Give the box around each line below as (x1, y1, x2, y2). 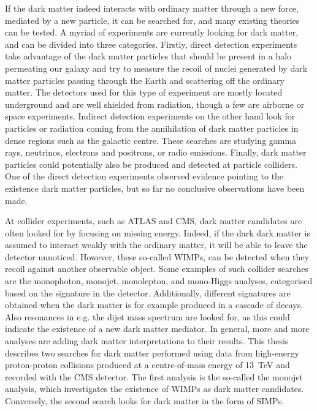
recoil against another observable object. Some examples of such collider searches (5, 262, 308, 275)
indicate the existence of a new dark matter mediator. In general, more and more (5, 322, 310, 335)
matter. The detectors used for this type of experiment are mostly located (5, 86, 283, 99)
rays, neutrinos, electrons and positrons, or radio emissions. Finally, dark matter (5, 146, 307, 159)
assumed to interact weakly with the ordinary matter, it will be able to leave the (5, 238, 308, 251)
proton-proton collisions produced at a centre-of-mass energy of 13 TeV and (5, 358, 290, 371)
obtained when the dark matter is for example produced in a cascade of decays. (5, 298, 304, 311)
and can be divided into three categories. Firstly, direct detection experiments (5, 37, 297, 50)
